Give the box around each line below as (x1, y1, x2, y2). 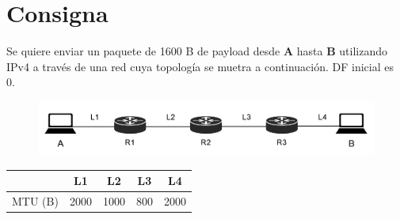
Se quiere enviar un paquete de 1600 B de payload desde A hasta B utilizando (6, 43, 388, 59)
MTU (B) (12, 193, 59, 210)
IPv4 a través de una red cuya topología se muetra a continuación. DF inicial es (6, 58, 394, 74)
